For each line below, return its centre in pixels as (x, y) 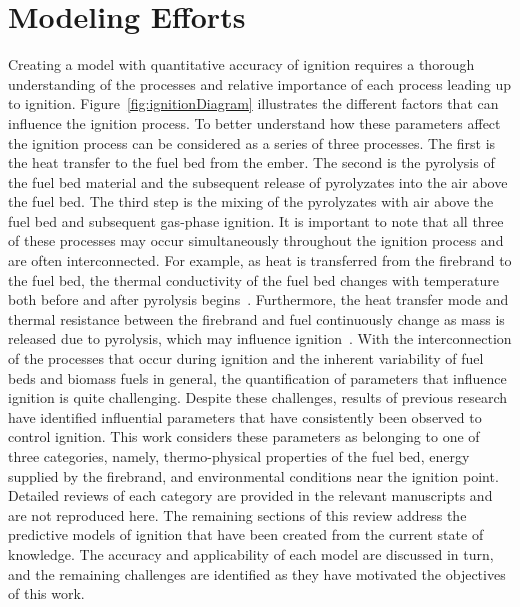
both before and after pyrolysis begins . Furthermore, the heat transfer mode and (258, 299)
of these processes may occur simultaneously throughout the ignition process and (256, 240)
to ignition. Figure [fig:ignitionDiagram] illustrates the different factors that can (253, 103)
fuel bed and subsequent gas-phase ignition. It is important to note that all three (256, 220)
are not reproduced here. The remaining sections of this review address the (237, 514)
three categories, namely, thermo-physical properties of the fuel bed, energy (239, 456)
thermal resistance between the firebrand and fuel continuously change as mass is (256, 318)
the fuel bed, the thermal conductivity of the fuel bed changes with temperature (253, 279)
